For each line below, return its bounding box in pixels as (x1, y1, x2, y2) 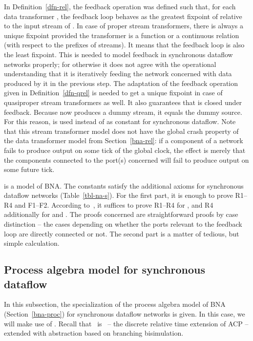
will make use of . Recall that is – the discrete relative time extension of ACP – (4, 318, 249, 328)
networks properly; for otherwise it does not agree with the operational (4, 59, 216, 69)
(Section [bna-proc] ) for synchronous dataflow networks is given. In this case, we (4, 309, 245, 319)
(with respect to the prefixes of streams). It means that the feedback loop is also (4, 40, 245, 50)
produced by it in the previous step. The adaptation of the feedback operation (4, 78, 238, 88)
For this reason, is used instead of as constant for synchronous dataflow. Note (4, 116, 236, 127)
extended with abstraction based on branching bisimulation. (4, 328, 184, 338)
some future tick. (4, 164, 55, 174)
